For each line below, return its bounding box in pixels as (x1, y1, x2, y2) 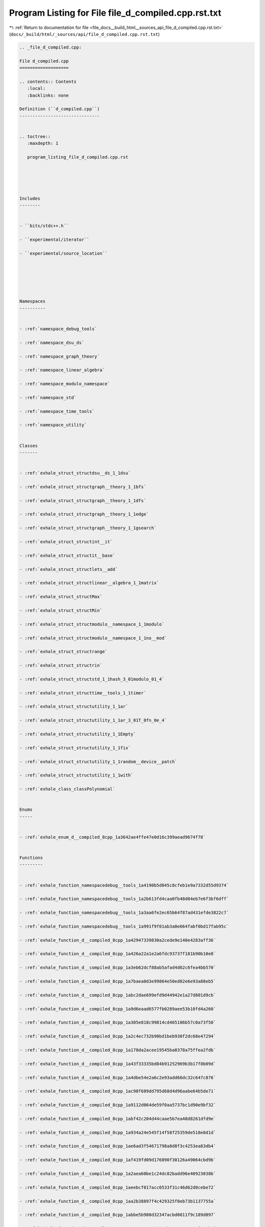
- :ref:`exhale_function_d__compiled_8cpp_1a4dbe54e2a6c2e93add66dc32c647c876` (19, 1075, 216, 1080)
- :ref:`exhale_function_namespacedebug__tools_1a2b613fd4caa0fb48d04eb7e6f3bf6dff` (19, 896, 229, 902)
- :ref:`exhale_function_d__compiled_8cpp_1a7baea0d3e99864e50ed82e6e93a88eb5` (19, 979, 216, 984)
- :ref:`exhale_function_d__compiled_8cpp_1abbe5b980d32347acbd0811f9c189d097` (19, 1212, 216, 1218)
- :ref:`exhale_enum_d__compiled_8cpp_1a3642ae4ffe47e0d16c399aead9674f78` (19, 834, 206, 840)
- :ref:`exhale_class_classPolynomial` (19, 786, 115, 792)
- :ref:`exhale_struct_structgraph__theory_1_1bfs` (19, 484, 147, 489)
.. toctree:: (19, 134, 51, 139)
